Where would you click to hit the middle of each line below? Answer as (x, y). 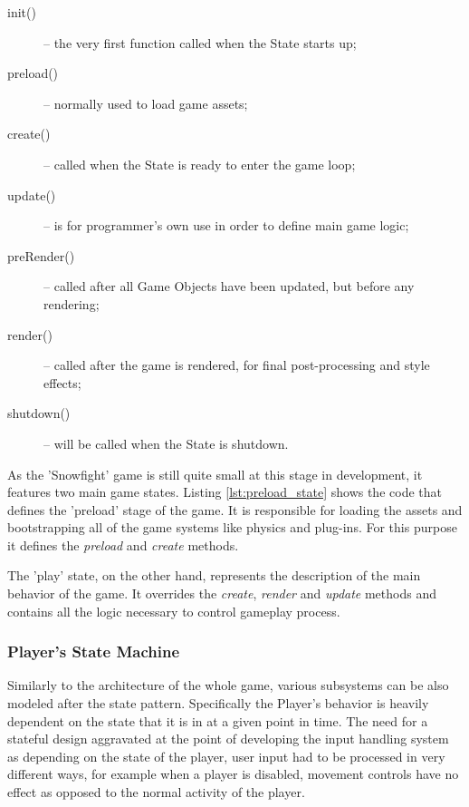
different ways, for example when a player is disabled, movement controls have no (233, 774)
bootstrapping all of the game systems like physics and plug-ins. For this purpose (232, 527)
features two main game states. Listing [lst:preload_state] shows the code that (225, 492)
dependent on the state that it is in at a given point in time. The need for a (218, 720)
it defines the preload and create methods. (123, 544)
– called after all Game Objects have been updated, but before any (229, 286)
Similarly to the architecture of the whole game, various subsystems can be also (228, 685)
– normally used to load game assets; (146, 103)
